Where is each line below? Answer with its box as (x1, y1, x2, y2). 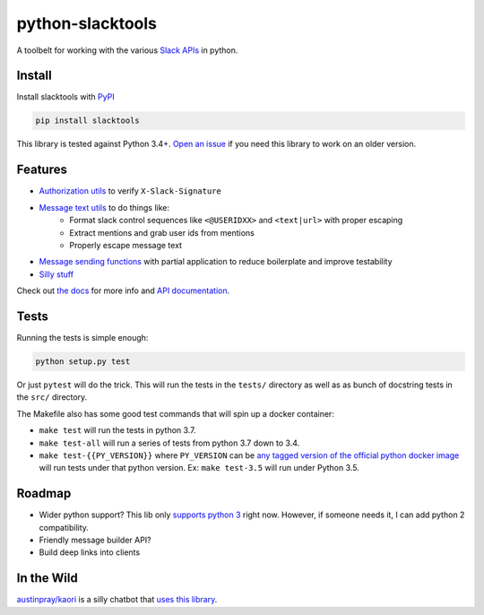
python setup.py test (35, 356, 131, 367)
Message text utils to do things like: (39, 202, 170, 212)
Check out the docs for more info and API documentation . (16, 285, 230, 296)
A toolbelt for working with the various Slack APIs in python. (16, 45, 238, 56)
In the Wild (16, 570, 78, 586)
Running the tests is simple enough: (16, 332, 149, 342)
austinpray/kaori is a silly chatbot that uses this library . (16, 594, 218, 605)
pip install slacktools (35, 116, 141, 126)
